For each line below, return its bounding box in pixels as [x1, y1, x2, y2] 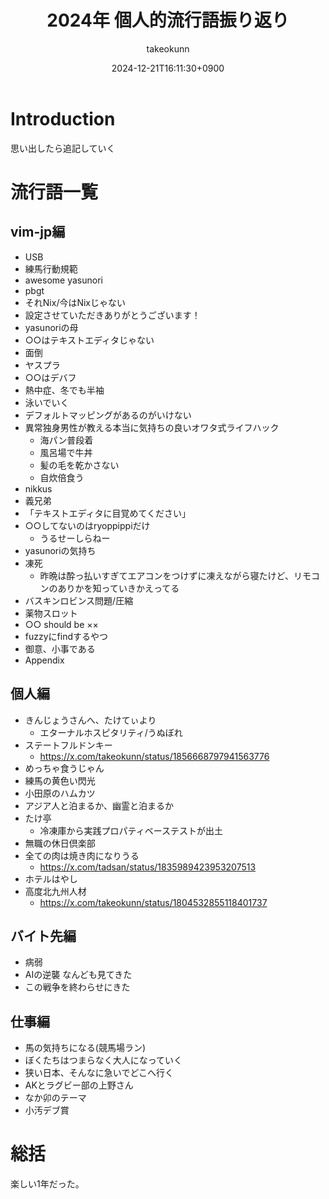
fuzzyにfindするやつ [24, 630, 109, 642]
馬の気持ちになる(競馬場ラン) [24, 1042, 147, 1054]
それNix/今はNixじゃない [24, 296, 127, 308]
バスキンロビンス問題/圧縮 [24, 594, 134, 606]
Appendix [24, 654, 65, 666]
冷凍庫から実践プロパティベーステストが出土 [39, 824, 224, 836]
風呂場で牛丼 [39, 446, 93, 458]
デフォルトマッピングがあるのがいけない [24, 409, 192, 421]
